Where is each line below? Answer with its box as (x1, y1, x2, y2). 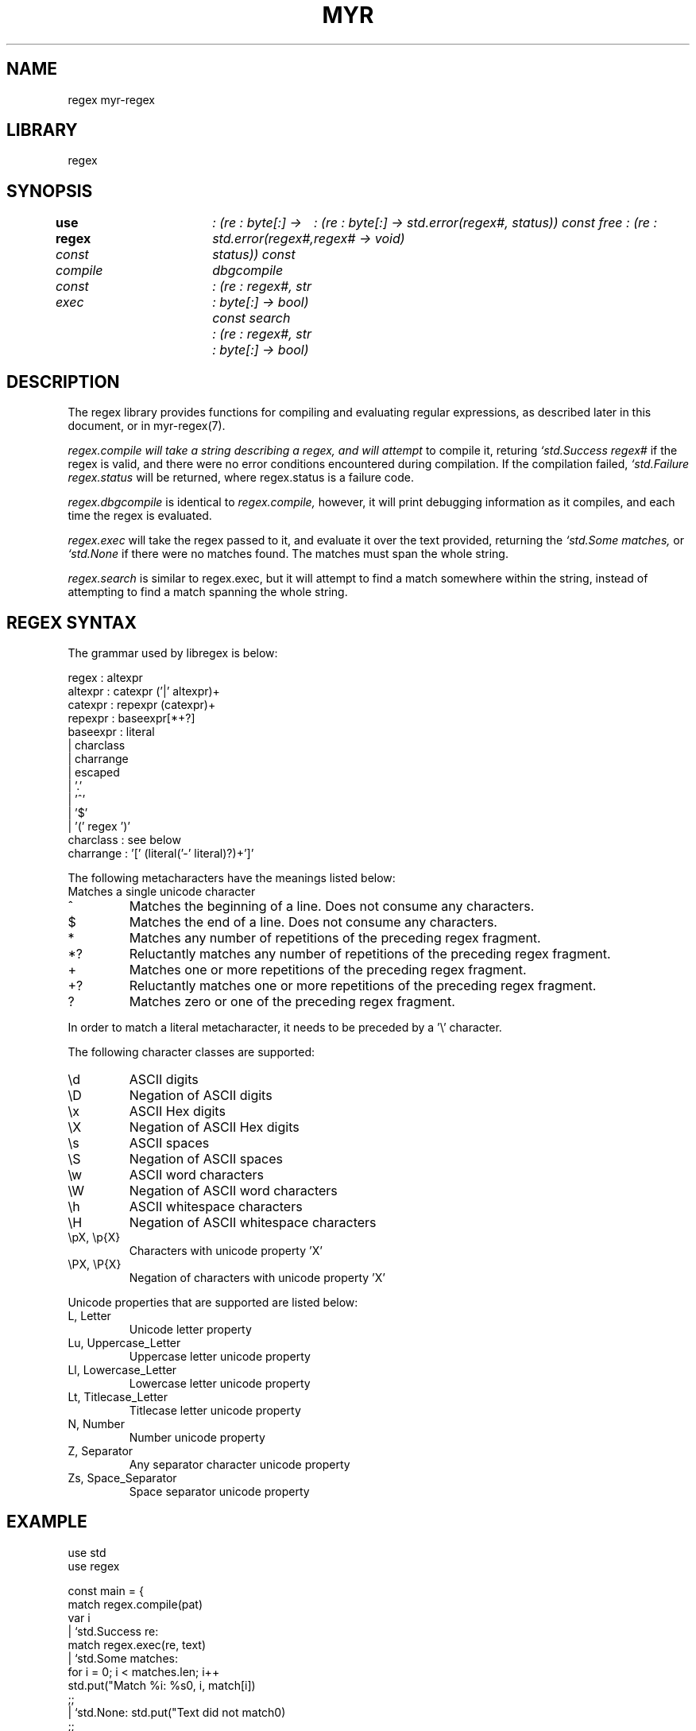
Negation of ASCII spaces (129, 1150, 284, 1167)
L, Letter (68, 1308, 111, 1322)
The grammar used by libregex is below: (68, 645, 278, 660)
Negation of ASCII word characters (129, 1182, 338, 1199)
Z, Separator (68, 1443, 133, 1458)
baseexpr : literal (68, 724, 155, 738)
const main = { (68, 1583, 144, 1597)
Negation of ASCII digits (129, 1086, 273, 1103)
